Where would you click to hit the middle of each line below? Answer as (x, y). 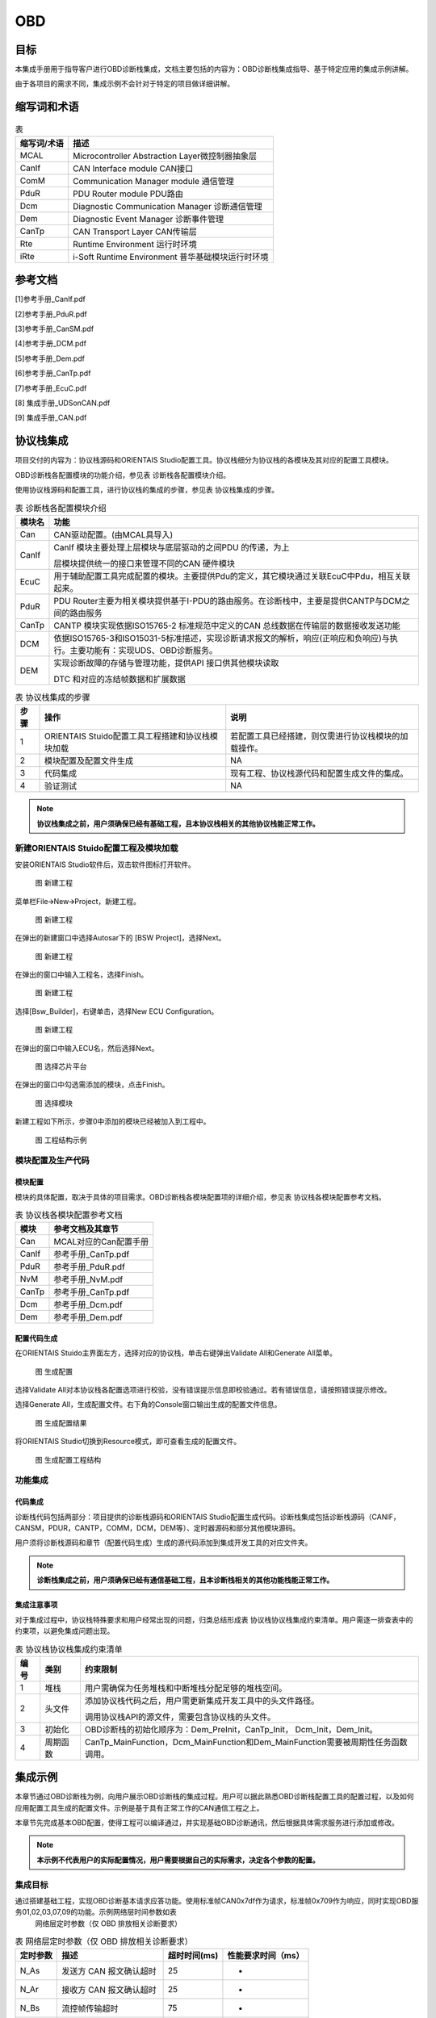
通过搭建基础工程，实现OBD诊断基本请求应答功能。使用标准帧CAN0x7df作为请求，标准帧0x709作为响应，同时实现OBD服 (217, 1900)
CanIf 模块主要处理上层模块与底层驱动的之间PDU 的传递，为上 (172, 547)
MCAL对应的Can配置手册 (101, 1241)
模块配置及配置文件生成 (89, 761)
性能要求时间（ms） (266, 1956)
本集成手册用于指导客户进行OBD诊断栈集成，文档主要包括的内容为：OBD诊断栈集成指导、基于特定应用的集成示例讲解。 (214, 69)
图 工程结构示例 (61, 1140)
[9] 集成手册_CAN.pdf (51, 418)
